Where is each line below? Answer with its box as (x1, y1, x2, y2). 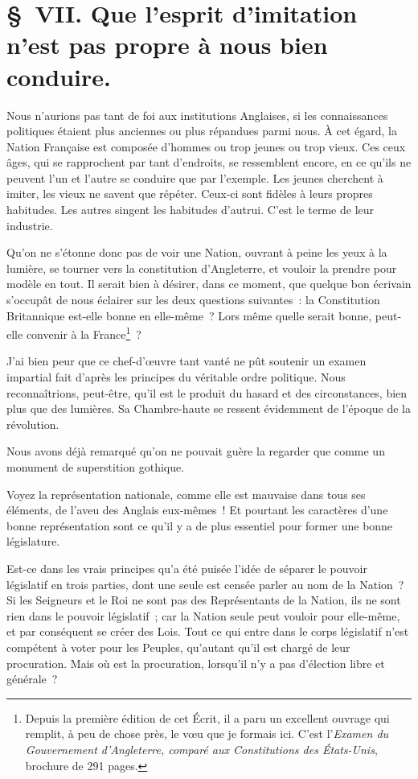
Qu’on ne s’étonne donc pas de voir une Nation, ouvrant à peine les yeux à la (6, 244, 387, 261)
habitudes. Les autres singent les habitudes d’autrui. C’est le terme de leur (6, 201, 375, 218)
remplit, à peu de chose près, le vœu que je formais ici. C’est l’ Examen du (25, 725, 389, 742)
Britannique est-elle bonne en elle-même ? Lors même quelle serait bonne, (6, 307, 372, 324)
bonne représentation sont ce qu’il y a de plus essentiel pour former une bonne (6, 517, 393, 534)
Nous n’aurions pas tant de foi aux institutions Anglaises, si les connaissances (6, 106, 388, 123)
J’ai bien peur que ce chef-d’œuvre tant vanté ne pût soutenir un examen (6, 352, 367, 369)
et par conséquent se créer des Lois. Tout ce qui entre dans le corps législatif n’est (6, 623, 409, 640)
